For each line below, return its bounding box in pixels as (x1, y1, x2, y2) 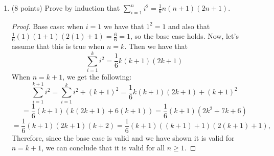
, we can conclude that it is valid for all (41, 142, 165, 153)
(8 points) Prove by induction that (11, 3, 120, 13)
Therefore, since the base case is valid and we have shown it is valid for (11, 132, 235, 143)
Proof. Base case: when (11, 20, 84, 31)
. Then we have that (124, 41, 188, 51)
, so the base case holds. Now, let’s (130, 31, 239, 41)
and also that (168, 20, 210, 31)
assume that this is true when (11, 41, 105, 51)
